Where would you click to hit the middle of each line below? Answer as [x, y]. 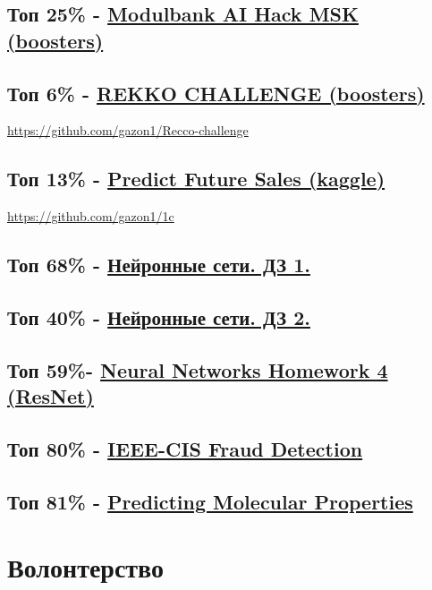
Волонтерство [86, 567]
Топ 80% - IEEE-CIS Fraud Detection [185, 448]
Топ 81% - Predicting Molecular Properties [210, 501]
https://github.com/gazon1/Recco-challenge [128, 130]
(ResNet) [51, 396]
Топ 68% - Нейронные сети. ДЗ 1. [159, 265]
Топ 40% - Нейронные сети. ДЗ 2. [159, 316]
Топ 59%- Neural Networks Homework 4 [198, 369]
